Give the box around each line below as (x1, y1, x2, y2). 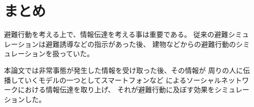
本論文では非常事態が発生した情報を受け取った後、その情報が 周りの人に (4, 65, 243, 75)
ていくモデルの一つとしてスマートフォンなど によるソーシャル (17, 74, 221, 85)
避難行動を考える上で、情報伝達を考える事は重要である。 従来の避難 (4, 29, 229, 39)
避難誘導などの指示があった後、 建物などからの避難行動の (45, 38, 236, 49)
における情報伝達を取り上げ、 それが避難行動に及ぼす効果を (17, 84, 215, 95)
